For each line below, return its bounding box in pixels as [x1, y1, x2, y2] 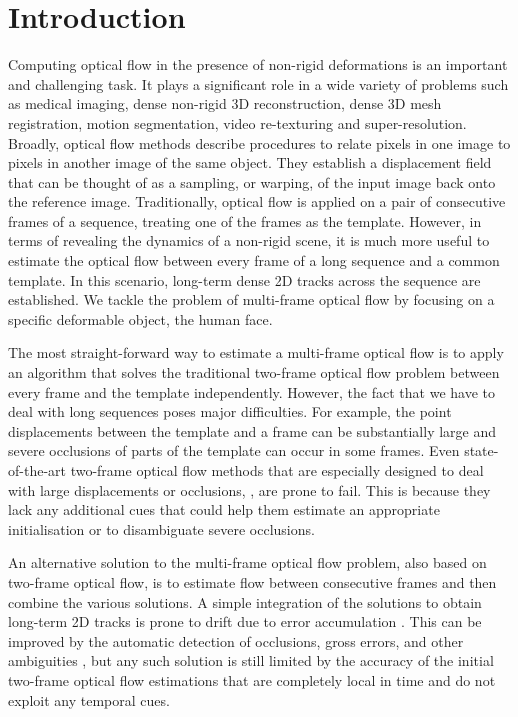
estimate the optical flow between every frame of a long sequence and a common [8, 250, 500, 271]
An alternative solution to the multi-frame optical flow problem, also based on [8, 552, 487, 573]
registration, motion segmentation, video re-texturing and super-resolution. [8, 112, 467, 133]
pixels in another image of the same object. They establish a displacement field [8, 152, 492, 173]
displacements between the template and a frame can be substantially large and [8, 420, 497, 441]
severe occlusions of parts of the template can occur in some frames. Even [8, 440, 460, 461]
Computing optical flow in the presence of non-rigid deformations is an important [8, 54, 508, 75]
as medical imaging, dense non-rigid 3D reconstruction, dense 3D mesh [8, 93, 442, 114]
